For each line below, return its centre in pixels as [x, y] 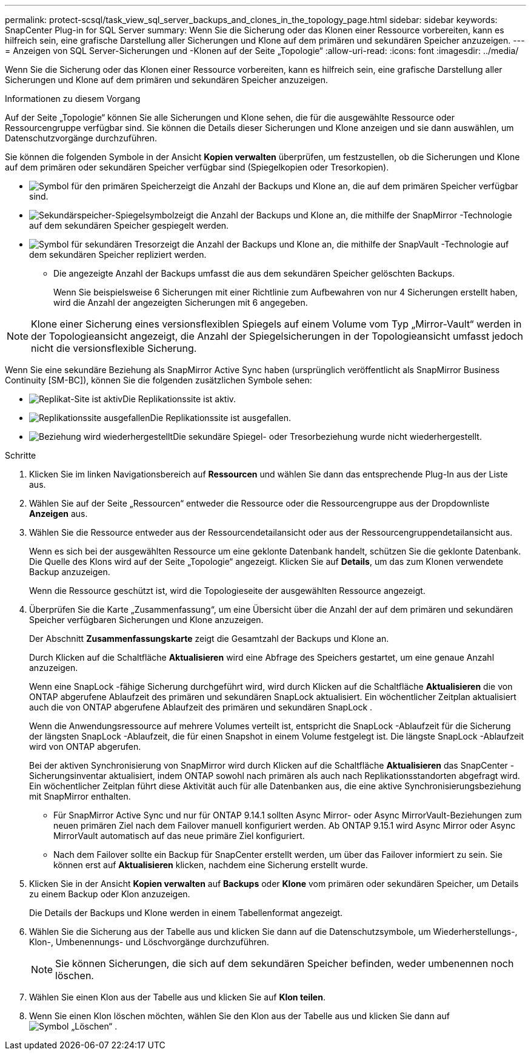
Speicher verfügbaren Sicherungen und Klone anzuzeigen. [146, 620]
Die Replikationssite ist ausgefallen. [220, 418]
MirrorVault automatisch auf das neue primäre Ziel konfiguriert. [179, 836]
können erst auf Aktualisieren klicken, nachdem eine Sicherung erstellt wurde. [211, 865]
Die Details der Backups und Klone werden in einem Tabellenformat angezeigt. [186, 913]
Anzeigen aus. [58, 514]
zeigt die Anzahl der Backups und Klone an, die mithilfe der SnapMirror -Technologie [343, 215]
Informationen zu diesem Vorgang [73, 99]
